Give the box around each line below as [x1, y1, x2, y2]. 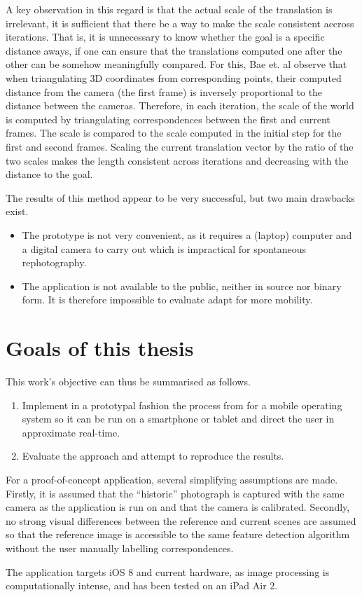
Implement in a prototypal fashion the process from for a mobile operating [22, 397, 342, 412]
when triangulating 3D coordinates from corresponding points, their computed [6, 70, 342, 85]
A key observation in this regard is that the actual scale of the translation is [6, 2, 333, 16]
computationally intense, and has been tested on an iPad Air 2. [6, 578, 278, 593]
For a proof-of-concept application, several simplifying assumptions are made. [6, 472, 338, 486]
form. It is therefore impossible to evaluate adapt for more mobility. [22, 292, 313, 307]
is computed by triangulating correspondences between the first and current [6, 111, 330, 126]
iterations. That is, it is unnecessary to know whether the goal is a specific [6, 29, 325, 44]
